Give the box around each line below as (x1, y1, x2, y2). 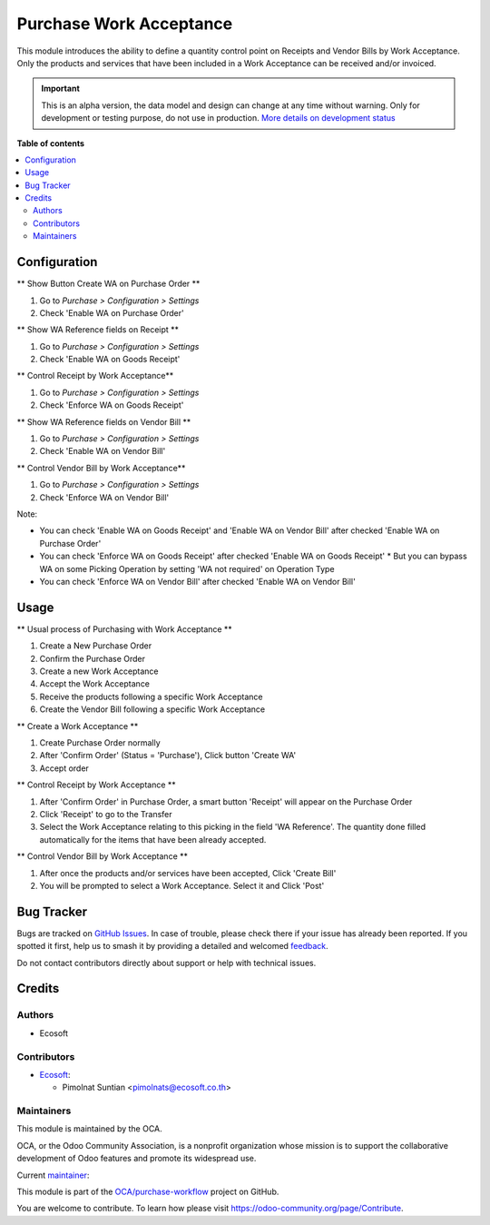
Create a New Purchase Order (39, 640, 152, 651)
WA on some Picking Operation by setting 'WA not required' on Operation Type (39, 563, 335, 574)
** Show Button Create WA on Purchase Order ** (16, 278, 201, 290)
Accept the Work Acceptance (39, 678, 150, 689)
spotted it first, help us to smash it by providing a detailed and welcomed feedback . (16, 941, 328, 952)
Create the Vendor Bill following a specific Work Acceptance (39, 704, 266, 715)
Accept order (39, 763, 90, 774)
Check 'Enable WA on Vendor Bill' (39, 446, 166, 457)
